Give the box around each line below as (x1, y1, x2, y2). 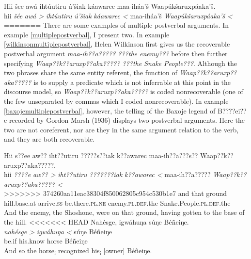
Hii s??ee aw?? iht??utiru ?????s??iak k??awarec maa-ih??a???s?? (4, 150, 198, 160)
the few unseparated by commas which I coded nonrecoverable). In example (4, 96, 229, 106)
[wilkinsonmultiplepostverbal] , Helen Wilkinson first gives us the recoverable (4, 39, 230, 49)
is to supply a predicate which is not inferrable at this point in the (33, 77, 231, 87)
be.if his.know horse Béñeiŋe (4, 236, 88, 246)
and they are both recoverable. (4, 134, 95, 144)
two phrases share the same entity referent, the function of (4, 67, 177, 78)
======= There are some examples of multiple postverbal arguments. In (4, 20, 229, 30)
